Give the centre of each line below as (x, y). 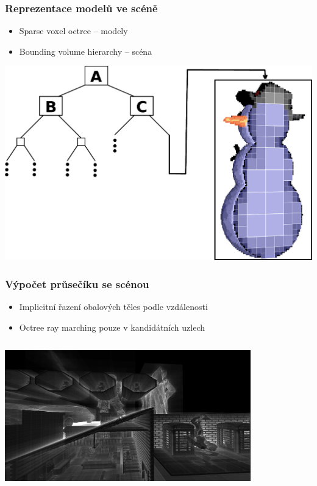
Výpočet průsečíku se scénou (77, 283)
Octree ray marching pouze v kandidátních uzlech (112, 327)
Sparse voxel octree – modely (73, 31)
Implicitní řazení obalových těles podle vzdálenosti (113, 306)
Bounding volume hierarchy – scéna (86, 51)
